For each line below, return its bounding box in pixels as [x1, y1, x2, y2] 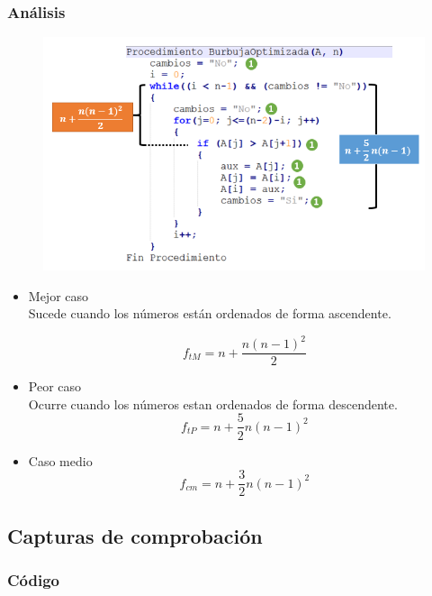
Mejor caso [28, 286, 89, 305]
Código [7, 568, 60, 591]
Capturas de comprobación [7, 521, 263, 549]
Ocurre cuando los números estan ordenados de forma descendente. [28, 394, 398, 413]
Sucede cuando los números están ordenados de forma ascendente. [28, 304, 391, 323]
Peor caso [28, 377, 82, 396]
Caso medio [28, 451, 93, 470]
